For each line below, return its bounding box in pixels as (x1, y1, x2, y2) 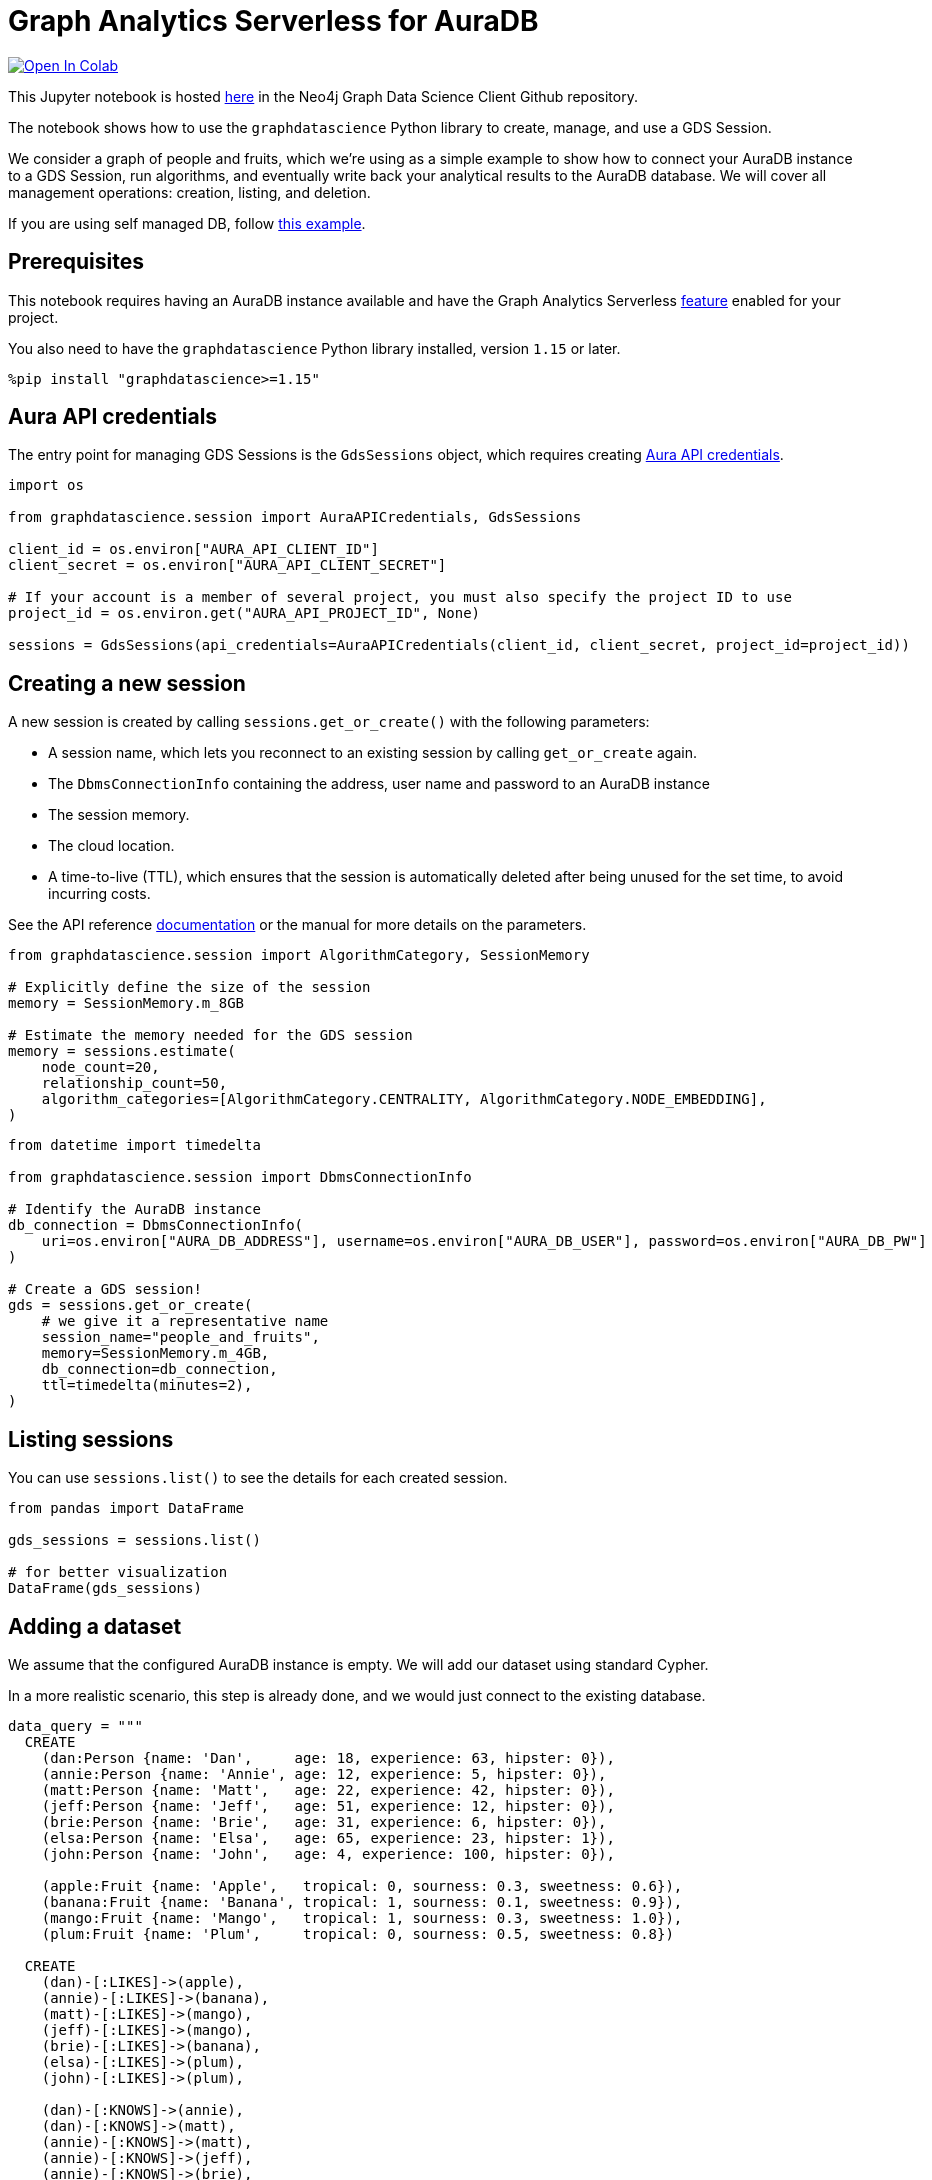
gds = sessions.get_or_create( (8, 1297, 253, 1314)
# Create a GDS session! (8, 1281, 202, 1298)
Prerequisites (8, 249, 144, 275)
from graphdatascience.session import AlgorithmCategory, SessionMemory (8, 947, 590, 964)
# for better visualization (8, 1564, 228, 1581)
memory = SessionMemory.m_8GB (8, 995, 245, 1012)
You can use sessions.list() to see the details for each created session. (8, 1469, 508, 1487)
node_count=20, (41, 1059, 160, 1076)
